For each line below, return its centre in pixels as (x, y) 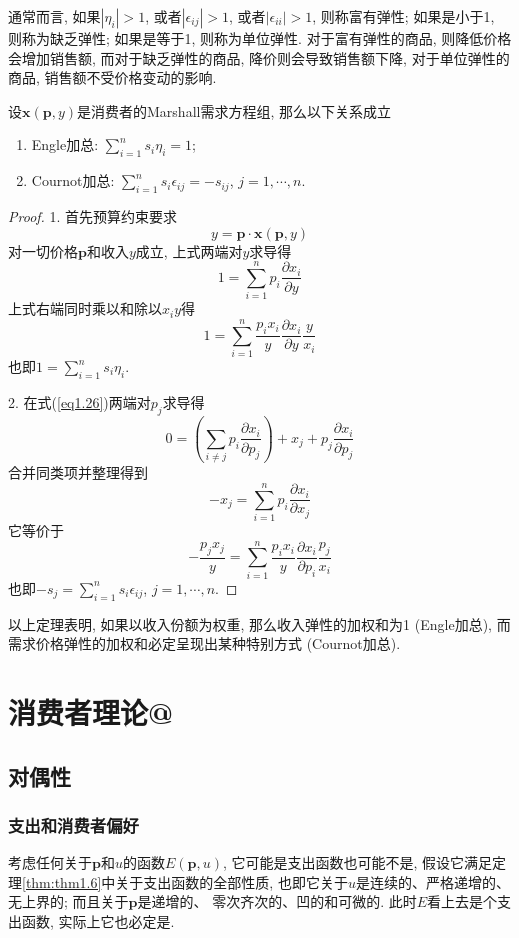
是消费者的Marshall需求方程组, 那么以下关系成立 (234, 110)
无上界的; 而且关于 (68, 901)
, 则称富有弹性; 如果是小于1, (403, 16)
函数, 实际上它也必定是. (98, 920)
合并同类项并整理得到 (78, 472)
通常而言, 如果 (54, 16)
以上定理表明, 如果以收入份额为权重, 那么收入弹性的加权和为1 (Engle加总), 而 (259, 623)
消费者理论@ (91, 711)
